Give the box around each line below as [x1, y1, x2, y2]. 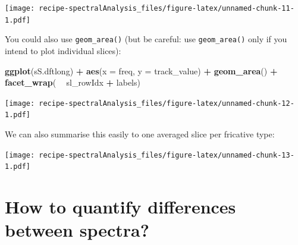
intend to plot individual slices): [5, 44, 121, 56]
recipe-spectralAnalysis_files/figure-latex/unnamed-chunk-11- [39, 4, 294, 12]
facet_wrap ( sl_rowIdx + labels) [5, 76, 140, 89]
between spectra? [5, 218, 149, 242]
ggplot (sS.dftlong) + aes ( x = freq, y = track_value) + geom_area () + [5, 64, 278, 77]
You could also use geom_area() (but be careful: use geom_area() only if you [5, 33, 287, 45]
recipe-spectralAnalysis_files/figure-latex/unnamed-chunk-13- [39, 150, 294, 159]
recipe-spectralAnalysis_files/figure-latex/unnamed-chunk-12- [39, 99, 294, 108]
